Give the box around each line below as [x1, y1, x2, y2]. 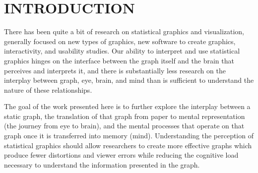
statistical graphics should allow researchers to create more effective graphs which [4, 140, 252, 150]
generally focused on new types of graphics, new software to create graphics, [4, 36, 236, 46]
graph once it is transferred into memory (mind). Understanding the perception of [4, 130, 254, 141]
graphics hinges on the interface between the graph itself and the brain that [4, 55, 234, 65]
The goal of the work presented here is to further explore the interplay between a [4, 101, 251, 112]
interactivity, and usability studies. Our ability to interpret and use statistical [4, 46, 240, 56]
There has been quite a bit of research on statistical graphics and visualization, [4, 26, 245, 37]
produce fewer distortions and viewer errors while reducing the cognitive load [4, 150, 239, 160]
